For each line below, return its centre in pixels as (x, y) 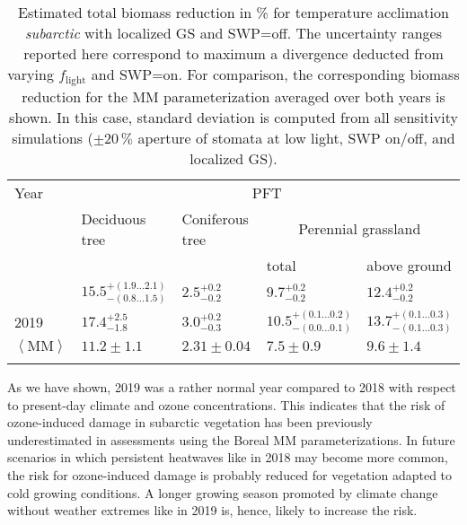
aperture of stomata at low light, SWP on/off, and (296, 137)
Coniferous (215, 218)
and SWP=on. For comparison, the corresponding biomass (275, 74)
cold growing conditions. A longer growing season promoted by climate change (223, 492)
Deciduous (114, 218)
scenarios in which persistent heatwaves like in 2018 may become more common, (228, 457)
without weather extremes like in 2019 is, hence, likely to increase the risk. (212, 510)
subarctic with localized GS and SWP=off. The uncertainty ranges (233, 33)
